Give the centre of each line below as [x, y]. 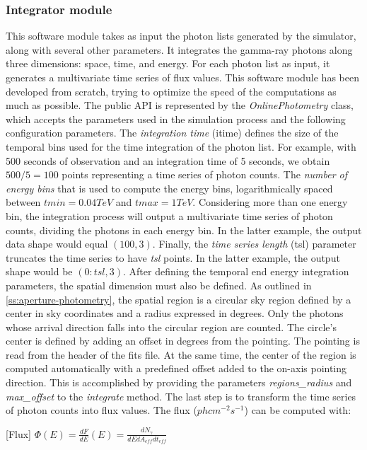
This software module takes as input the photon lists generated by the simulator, [181, 36]
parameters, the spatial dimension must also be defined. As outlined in [159, 285]
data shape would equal [57, 244]
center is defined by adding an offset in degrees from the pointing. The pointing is [183, 341]
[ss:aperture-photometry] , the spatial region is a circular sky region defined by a [179, 299]
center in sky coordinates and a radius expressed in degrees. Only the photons [175, 313]
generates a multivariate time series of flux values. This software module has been [182, 77]
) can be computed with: [298, 410]
